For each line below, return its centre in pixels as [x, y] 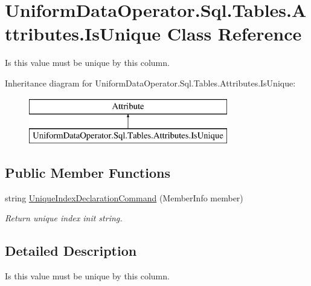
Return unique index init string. [64, 218]
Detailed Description [71, 251]
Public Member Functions [88, 173]
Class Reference [234, 34]
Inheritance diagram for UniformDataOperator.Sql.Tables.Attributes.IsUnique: [150, 83]
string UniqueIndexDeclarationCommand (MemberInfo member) [124, 197]
